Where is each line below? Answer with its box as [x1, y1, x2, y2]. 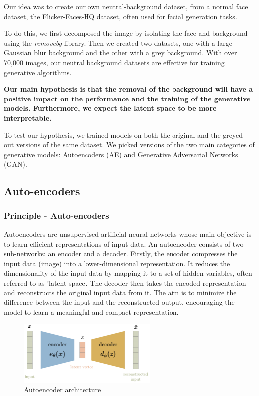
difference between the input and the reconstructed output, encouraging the [4, 297, 235, 307]
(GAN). [4, 159, 27, 169]
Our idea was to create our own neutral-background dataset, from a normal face [4, 1, 248, 11]
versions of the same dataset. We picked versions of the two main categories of [16, 139, 255, 150]
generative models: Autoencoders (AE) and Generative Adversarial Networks [4, 149, 238, 159]
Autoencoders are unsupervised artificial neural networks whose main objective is [4, 228, 252, 239]
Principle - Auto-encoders [4, 209, 109, 221]
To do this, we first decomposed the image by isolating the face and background [4, 28, 248, 38]
